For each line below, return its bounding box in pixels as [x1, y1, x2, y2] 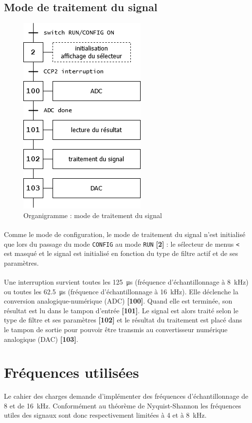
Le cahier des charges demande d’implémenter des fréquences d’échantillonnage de [4, 391, 249, 401]
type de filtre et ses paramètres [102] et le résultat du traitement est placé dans [4, 315, 242, 325]
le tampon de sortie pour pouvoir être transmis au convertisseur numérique [4, 324, 228, 334]
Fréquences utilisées [4, 362, 139, 382]
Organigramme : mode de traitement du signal [23, 210, 162, 220]
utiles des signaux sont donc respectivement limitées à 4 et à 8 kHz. [4, 410, 207, 420]
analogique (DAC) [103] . [4, 334, 78, 344]
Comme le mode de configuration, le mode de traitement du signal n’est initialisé [4, 229, 246, 239]
